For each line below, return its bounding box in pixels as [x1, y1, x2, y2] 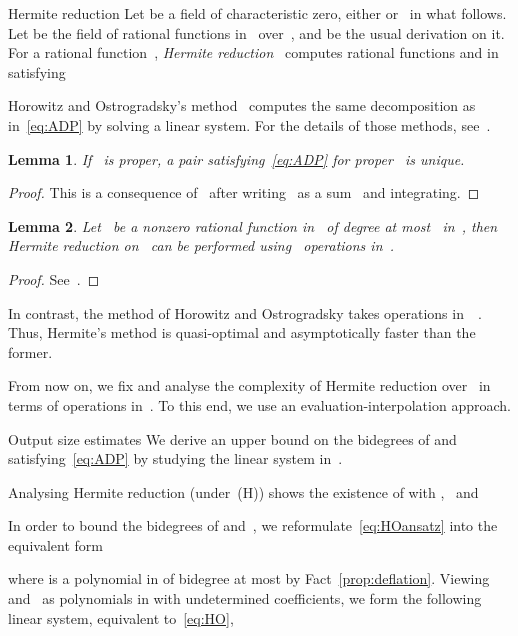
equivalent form [8, 534, 103, 555]
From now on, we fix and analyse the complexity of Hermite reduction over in [8, 375, 491, 396]
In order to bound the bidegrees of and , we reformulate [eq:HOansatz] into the [8, 515, 498, 536]
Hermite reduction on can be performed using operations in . [8, 235, 394, 256]
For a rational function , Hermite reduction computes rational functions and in [8, 42, 499, 63]
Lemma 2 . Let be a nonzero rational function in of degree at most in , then [8, 215, 498, 236]
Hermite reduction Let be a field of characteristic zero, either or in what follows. [8, 3, 507, 23]
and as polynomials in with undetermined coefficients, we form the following [8, 588, 482, 609]
